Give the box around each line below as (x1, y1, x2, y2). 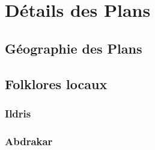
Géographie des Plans (5, 39, 142, 57)
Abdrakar (5, 133, 53, 148)
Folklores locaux (5, 74, 108, 93)
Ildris (5, 105, 31, 120)
